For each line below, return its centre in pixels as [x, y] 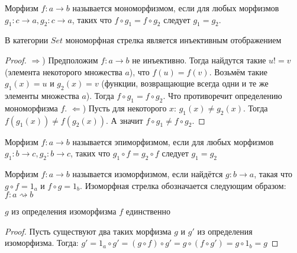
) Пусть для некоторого [125, 108]
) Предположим [70, 60]
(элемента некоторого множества [64, 71]
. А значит [125, 120]
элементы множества [42, 95]
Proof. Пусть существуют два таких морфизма [88, 231]
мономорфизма [31, 108]
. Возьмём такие [238, 71]
